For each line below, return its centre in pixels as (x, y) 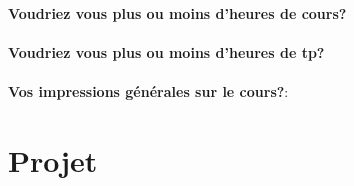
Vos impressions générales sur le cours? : (148, 90)
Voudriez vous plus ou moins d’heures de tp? (166, 51)
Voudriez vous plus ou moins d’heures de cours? (177, 12)
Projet (53, 159)
